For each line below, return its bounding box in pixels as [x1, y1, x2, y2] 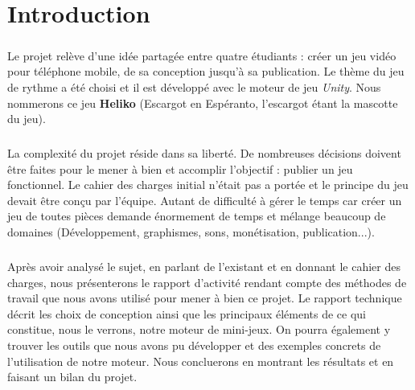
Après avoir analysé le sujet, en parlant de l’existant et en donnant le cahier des [7, 258, 401, 275]
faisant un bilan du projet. [7, 368, 138, 385]
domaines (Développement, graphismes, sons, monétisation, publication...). [7, 224, 375, 240]
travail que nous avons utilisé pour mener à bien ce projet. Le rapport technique [7, 289, 402, 306]
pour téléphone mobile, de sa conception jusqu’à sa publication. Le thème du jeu [7, 63, 405, 80]
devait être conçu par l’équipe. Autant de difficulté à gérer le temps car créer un [7, 191, 402, 208]
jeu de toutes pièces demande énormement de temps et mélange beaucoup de [7, 207, 386, 224]
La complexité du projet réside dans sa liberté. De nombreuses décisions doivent [7, 145, 401, 162]
